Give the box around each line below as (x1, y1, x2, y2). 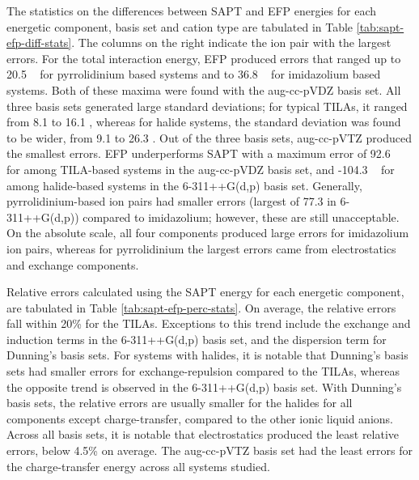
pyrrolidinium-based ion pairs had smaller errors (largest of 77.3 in (6, 193, 336, 210)
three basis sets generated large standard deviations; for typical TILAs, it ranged (6, 97, 408, 114)
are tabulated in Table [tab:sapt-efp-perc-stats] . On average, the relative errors (6, 299, 396, 316)
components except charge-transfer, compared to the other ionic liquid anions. (6, 410, 393, 427)
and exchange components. (6, 256, 139, 273)
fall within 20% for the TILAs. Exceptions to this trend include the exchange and (6, 315, 411, 332)
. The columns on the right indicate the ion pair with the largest (71, 34, 391, 51)
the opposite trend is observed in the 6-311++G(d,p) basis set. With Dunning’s (6, 378, 402, 395)
